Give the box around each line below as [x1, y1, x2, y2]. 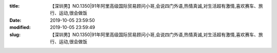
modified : [9, 24, 31, 31]
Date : [9, 17, 22, 23]
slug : [9, 31, 21, 38]
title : [9, 3, 20, 9]
